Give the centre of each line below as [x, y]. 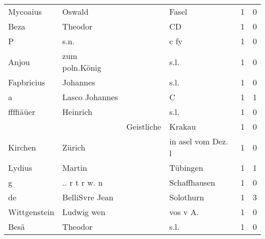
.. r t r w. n [83, 182]
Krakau [183, 126]
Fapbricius [27, 82]
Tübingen [186, 168]
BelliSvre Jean [88, 197]
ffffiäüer [22, 112]
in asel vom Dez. [199, 141]
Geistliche [144, 126]
